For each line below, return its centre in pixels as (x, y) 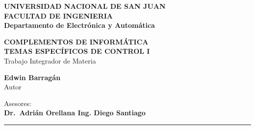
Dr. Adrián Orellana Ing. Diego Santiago (75, 113)
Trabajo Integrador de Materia (50, 60)
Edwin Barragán (32, 77)
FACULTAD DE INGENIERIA (59, 15)
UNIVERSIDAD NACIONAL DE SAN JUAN (85, 6)
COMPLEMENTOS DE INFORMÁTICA (76, 41)
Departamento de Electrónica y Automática (79, 25)
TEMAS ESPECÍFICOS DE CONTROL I (77, 51)
